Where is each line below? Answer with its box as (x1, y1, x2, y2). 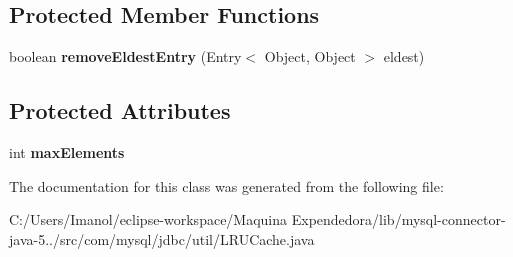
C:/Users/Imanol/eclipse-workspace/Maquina (9, 209, 288, 230)
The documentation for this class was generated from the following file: (9, 175, 444, 196)
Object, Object (264, 46, 356, 67)
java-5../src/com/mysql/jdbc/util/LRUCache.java (9, 228, 315, 249)
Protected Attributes (9, 95, 231, 126)
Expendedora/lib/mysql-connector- (291, 209, 506, 230)
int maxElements (9, 142, 125, 162)
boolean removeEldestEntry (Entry (9, 46, 242, 67)
